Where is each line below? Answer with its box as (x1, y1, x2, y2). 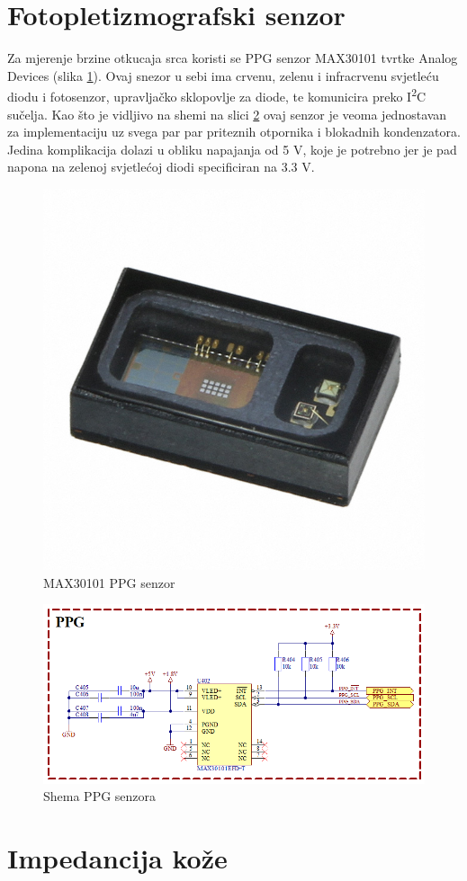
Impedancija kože (7, 840, 228, 877)
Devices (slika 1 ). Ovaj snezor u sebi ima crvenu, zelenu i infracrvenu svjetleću (7, 66, 439, 85)
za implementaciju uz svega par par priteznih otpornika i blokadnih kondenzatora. (7, 122, 461, 141)
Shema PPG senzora (43, 787, 157, 805)
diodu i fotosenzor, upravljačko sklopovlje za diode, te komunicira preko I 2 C (7, 85, 427, 105)
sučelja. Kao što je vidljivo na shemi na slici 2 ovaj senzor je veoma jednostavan (7, 104, 447, 123)
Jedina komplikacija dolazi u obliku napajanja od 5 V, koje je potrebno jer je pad (7, 139, 457, 158)
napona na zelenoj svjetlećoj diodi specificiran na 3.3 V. (7, 157, 315, 176)
